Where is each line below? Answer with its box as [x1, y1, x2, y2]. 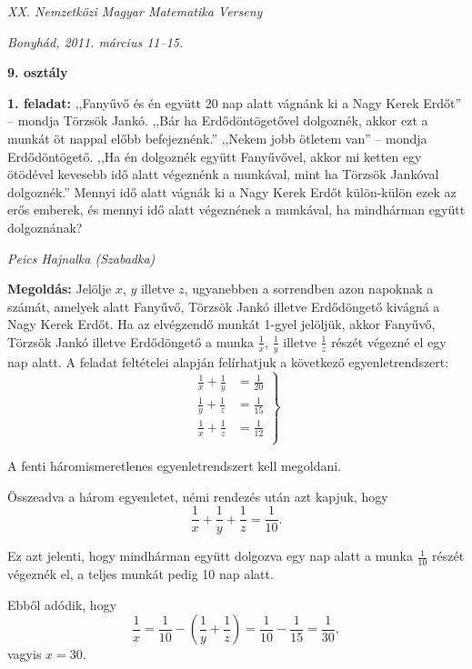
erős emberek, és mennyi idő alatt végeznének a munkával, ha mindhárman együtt [7, 200, 466, 219]
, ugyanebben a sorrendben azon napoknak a [184, 279, 434, 298]
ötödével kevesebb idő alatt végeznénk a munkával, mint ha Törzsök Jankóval [7, 165, 439, 184]
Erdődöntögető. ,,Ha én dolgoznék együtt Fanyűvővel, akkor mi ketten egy [7, 146, 422, 165]
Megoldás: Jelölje [7, 279, 112, 298]
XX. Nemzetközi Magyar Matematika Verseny [7, 2, 263, 20]
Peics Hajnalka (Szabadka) [7, 248, 156, 267]
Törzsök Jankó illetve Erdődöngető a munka [7, 332, 254, 351]
